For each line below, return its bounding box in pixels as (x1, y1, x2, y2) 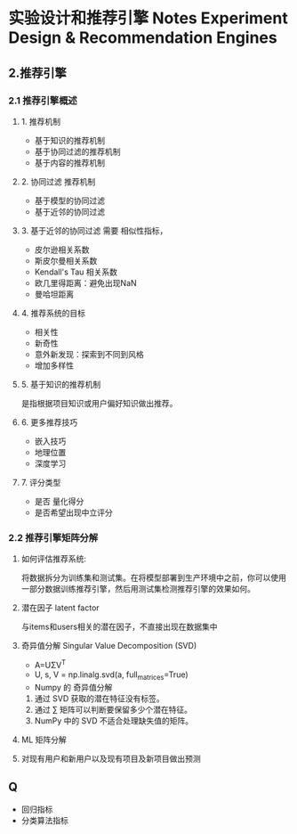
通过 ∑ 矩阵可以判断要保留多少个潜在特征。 (34, 704, 193, 715)
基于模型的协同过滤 (34, 195, 106, 206)
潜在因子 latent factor (20, 602, 100, 613)
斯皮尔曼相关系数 (34, 255, 98, 266)
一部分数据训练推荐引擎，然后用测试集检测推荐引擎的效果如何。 (20, 584, 255, 594)
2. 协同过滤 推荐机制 (20, 176, 96, 187)
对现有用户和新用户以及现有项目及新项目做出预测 (20, 753, 201, 764)
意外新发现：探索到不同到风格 (34, 348, 144, 359)
